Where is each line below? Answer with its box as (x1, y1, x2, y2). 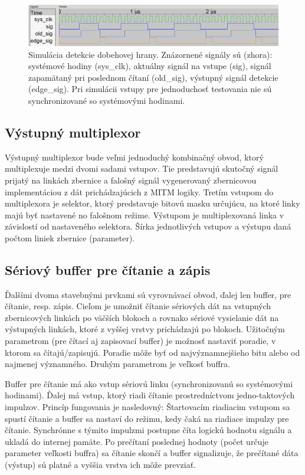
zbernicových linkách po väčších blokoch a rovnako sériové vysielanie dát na (5, 311, 279, 323)
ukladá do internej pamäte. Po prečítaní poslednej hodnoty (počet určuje (5, 435, 268, 447)
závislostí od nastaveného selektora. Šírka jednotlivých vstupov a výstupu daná (5, 220, 291, 232)
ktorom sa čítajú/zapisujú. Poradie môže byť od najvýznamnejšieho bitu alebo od (5, 346, 300, 358)
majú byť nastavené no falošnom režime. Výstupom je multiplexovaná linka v (5, 208, 284, 221)
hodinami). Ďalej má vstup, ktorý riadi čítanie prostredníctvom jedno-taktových (5, 389, 295, 401)
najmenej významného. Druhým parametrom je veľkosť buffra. (5, 358, 230, 370)
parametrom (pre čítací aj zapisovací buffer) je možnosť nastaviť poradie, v (5, 335, 276, 347)
